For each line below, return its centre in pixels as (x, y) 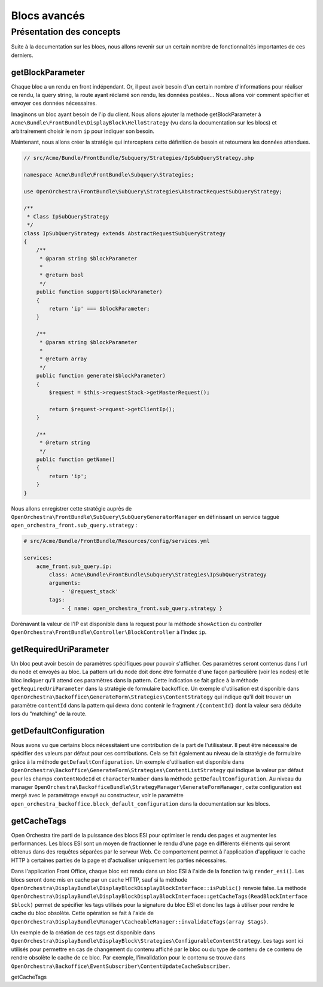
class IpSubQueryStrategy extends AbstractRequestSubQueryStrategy (125, 233)
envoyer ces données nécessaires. (54, 103)
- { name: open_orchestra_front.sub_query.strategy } (142, 608)
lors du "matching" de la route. (49, 714)
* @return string (65, 443)
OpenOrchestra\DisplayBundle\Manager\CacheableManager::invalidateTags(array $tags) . (140, 921)
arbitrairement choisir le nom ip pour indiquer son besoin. (83, 131)
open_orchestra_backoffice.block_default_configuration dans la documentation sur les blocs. (141, 804)
